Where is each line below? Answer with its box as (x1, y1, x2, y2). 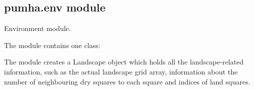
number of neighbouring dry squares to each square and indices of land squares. (4, 76, 250, 86)
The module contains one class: (4, 39, 100, 50)
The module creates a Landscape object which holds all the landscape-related (4, 56, 244, 67)
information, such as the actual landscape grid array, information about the (4, 66, 238, 76)
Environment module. (4, 23, 71, 33)
